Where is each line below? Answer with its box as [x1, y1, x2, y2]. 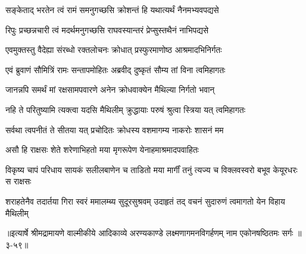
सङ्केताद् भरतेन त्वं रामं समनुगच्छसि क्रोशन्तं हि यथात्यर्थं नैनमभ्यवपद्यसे [5, 4, 219, 15]
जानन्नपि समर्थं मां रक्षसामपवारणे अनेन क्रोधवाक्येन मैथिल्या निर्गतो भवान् [5, 83, 215, 96]
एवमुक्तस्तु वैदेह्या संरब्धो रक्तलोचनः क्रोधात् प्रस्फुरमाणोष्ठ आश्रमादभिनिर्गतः [5, 43, 222, 56]
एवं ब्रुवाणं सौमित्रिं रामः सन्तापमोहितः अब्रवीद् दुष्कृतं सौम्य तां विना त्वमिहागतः [5, 63, 226, 76]
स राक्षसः [5, 175, 32, 187]
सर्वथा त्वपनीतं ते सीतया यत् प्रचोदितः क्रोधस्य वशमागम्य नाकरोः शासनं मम [5, 123, 224, 136]
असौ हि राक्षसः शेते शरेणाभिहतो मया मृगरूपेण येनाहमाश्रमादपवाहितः [5, 143, 199, 156]
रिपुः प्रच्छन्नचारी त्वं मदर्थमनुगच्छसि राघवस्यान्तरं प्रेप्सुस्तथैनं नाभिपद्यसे [5, 23, 209, 36]
